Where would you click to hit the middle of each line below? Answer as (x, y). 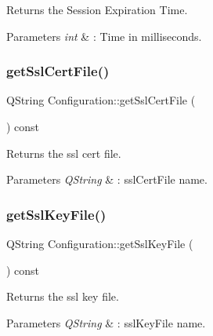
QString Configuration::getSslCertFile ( (101, 100)
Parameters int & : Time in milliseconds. (104, 36)
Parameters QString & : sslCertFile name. (107, 179)
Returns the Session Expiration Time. (97, 9)
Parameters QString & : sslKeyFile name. (106, 322)
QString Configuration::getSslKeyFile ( (100, 243)
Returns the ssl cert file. (64, 153)
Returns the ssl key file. (63, 296)
